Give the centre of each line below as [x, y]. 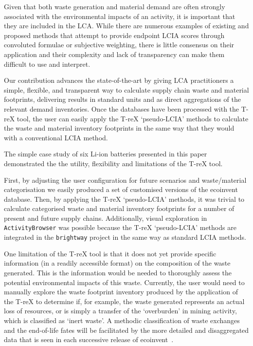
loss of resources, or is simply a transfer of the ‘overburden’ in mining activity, [120, 311]
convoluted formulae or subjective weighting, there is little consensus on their [119, 45]
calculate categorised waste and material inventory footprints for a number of [119, 208]
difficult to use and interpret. [47, 64]
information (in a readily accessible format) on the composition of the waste [117, 263]
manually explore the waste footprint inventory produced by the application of [121, 292]
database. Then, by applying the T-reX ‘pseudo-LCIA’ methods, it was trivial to [124, 199]
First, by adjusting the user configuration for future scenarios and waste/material [125, 180]
